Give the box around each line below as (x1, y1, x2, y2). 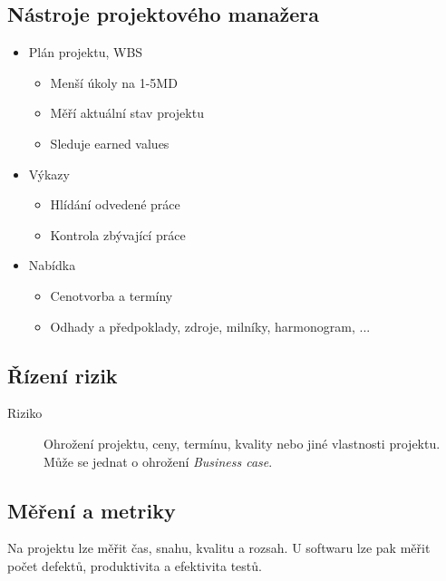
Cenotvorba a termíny (50, 286, 173, 305)
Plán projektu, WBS (28, 43, 143, 62)
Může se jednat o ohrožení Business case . (44, 451, 273, 470)
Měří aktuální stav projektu (50, 103, 204, 122)
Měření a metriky (7, 496, 176, 524)
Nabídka (28, 256, 76, 275)
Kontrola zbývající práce (50, 225, 186, 244)
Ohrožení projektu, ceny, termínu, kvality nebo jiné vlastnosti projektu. (44, 433, 441, 452)
